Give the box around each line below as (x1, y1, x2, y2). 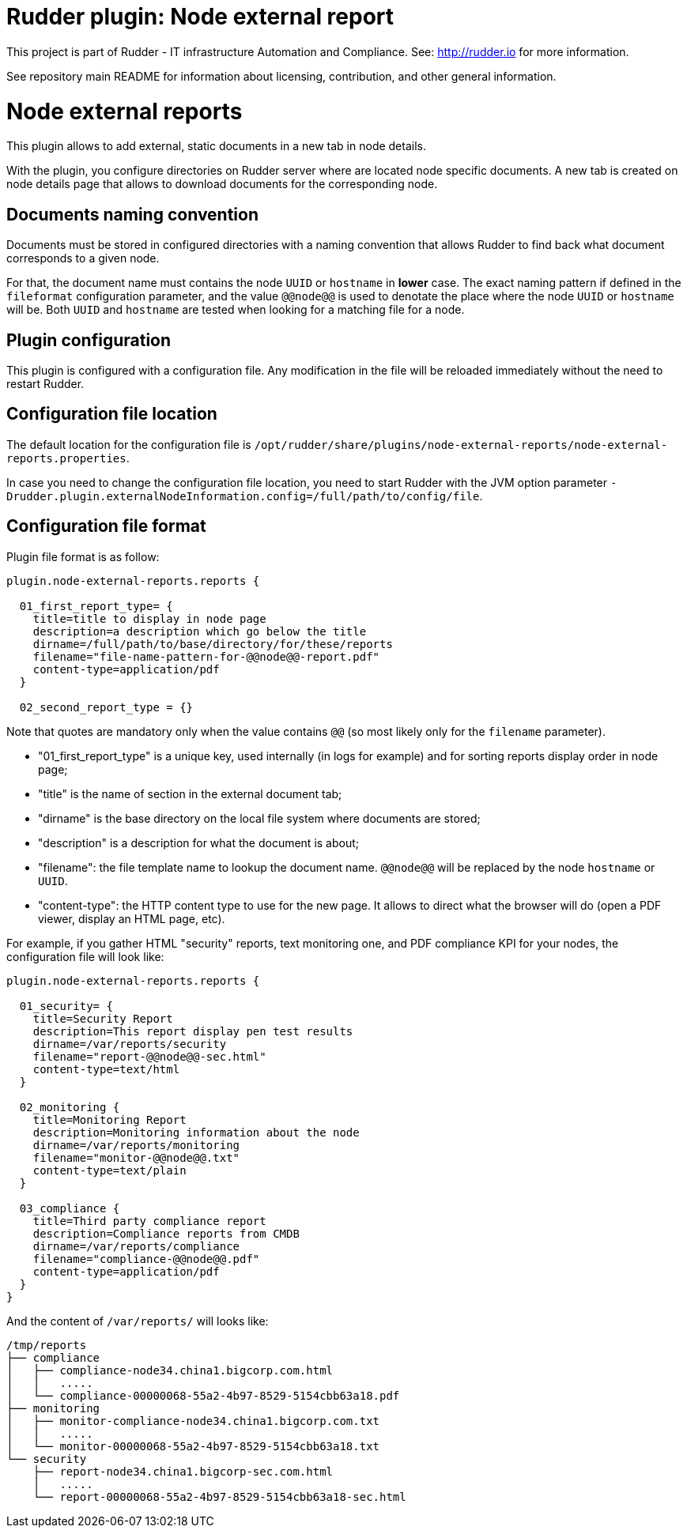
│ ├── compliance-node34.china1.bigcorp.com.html (6, 1363, 334, 1377)
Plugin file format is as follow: (6, 549, 160, 563)
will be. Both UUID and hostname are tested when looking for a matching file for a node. (6, 303, 465, 317)
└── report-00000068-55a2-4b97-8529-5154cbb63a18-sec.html (32, 1490, 406, 1503)
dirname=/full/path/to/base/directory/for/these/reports (32, 637, 393, 650)
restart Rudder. (6, 376, 85, 390)
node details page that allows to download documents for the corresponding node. (6, 177, 438, 191)
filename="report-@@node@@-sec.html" (32, 1050, 266, 1063)
